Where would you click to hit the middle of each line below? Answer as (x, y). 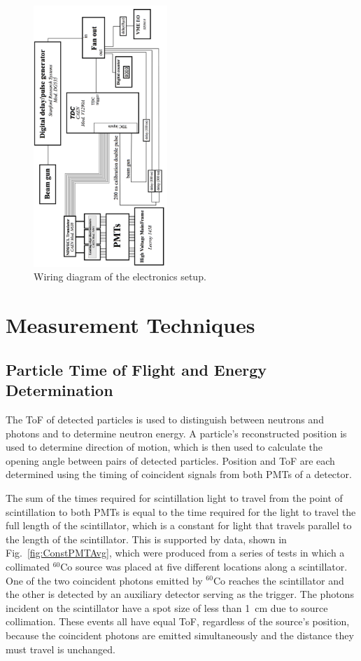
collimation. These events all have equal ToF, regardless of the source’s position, (178, 621)
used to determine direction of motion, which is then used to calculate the (164, 447)
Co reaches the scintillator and (278, 580)
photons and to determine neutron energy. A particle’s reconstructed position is (176, 433)
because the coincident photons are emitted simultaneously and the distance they (180, 635)
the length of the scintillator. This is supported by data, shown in (146, 539)
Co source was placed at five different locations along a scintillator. (204, 566)
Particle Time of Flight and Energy (136, 369)
